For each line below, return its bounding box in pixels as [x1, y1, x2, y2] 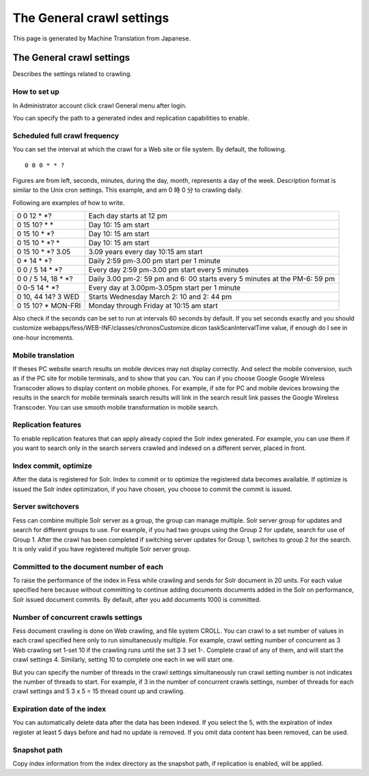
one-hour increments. [12, 333, 74, 342]
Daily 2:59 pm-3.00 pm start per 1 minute [88, 256, 221, 266]
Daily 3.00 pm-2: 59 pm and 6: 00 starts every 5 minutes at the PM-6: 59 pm [88, 274, 335, 284]
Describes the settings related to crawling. [12, 70, 133, 78]
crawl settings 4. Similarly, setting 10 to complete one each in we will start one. [12, 655, 235, 664]
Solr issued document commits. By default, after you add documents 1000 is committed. [12, 595, 261, 603]
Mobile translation [12, 350, 74, 360]
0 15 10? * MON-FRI [16, 301, 81, 311]
